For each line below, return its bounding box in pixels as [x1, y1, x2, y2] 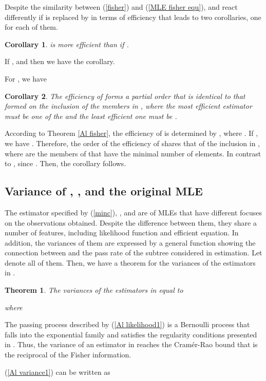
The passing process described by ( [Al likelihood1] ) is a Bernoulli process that [5, 319, 250, 330]
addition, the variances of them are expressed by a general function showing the [5, 237, 256, 248]
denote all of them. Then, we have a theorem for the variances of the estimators [5, 257, 256, 268]
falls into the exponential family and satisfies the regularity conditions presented [5, 329, 257, 339]
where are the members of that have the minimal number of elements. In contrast [5, 148, 261, 158]
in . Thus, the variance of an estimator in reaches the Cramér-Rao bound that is [5, 339, 258, 350]
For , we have [5, 73, 47, 84]
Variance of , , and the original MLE [5, 183, 203, 199]
